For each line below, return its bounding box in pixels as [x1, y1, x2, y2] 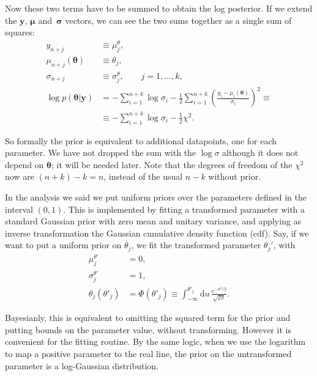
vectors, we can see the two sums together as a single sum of [65, 13, 292, 26]
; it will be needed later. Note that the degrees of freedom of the [51, 158, 293, 171]
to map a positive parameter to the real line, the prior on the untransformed [5, 347, 292, 360]
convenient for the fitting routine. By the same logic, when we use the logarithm [5, 335, 306, 348]
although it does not [222, 146, 299, 159]
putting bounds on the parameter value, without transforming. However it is [5, 323, 291, 336]
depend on [5, 158, 44, 171]
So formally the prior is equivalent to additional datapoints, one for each [5, 134, 277, 147]
